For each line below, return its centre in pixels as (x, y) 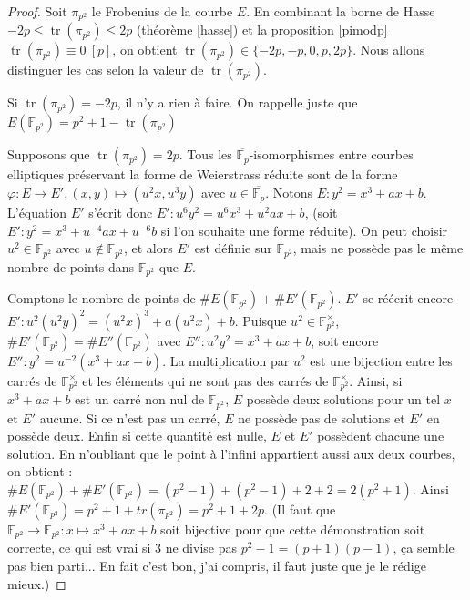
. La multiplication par (226, 360)
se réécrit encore (408, 298)
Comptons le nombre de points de (102, 298)
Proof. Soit (37, 11)
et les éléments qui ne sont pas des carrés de (205, 380)
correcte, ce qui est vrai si (79, 548)
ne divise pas (201, 548)
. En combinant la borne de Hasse (341, 11)
